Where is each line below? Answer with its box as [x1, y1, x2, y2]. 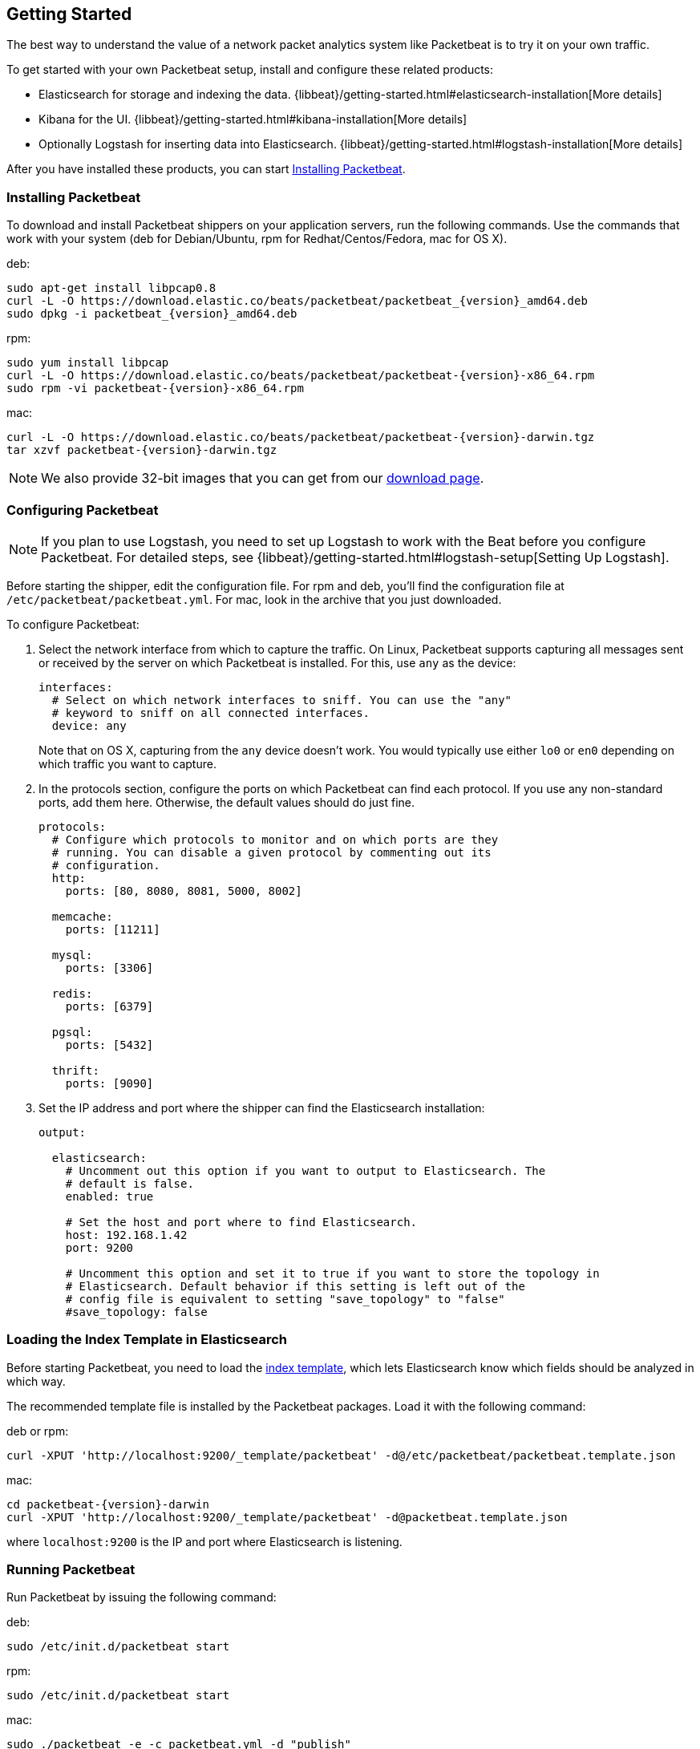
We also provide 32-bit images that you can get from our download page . [41, 470, 484, 487]
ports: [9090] [65, 1076, 154, 1090]
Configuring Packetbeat [6, 501, 159, 518]
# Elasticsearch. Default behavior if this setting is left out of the [65, 1279, 525, 1293]
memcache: [51, 909, 113, 923]
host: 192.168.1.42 [65, 1228, 188, 1241]
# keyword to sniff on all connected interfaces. [51, 706, 370, 719]
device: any [51, 719, 127, 732]
